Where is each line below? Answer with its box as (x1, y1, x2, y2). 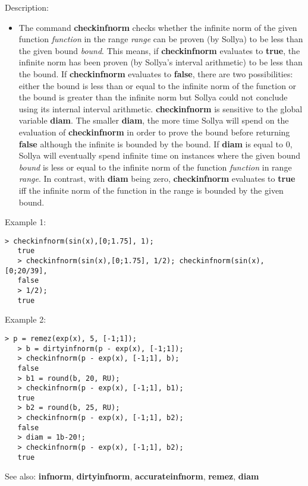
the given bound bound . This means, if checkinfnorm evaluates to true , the (18, 44, 300, 56)
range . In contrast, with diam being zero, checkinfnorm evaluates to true (18, 172, 296, 185)
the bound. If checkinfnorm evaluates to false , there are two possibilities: (18, 67, 293, 80)
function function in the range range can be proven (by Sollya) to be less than (18, 33, 303, 45)
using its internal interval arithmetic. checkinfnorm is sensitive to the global (18, 102, 303, 115)
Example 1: (5, 216, 46, 228)
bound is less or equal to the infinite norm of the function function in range (18, 160, 292, 173)
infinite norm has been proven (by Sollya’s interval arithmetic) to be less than (18, 56, 303, 68)
